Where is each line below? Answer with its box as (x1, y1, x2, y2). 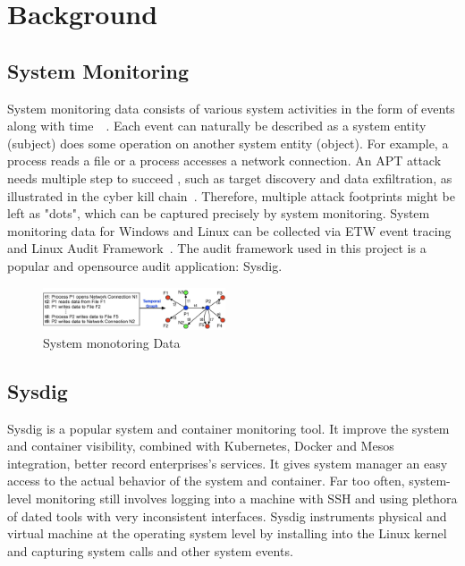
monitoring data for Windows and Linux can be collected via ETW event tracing (7, 221, 452, 240)
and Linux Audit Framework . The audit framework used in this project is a (7, 239, 427, 258)
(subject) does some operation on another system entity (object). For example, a (7, 133, 449, 152)
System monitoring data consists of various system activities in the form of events (7, 98, 455, 117)
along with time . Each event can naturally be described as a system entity (7, 116, 427, 135)
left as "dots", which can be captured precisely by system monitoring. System (7, 204, 430, 223)
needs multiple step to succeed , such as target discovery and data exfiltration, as (7, 168, 452, 187)
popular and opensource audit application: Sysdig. (7, 256, 283, 275)
